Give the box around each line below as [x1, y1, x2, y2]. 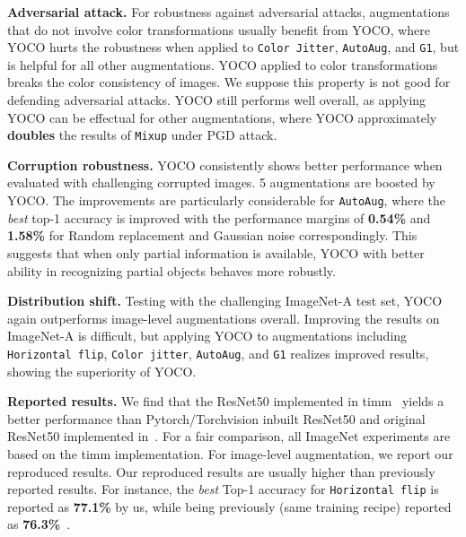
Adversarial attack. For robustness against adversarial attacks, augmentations [7, 3, 450, 21]
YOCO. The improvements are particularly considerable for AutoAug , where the [7, 191, 446, 210]
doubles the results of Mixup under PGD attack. [7, 126, 277, 144]
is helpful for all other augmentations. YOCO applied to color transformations [7, 55, 438, 74]
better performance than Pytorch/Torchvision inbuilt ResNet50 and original [7, 409, 426, 428]
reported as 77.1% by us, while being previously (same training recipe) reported [7, 497, 452, 515]
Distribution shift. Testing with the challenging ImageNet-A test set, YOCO [7, 291, 443, 310]
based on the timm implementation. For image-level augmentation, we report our [7, 444, 453, 463]
